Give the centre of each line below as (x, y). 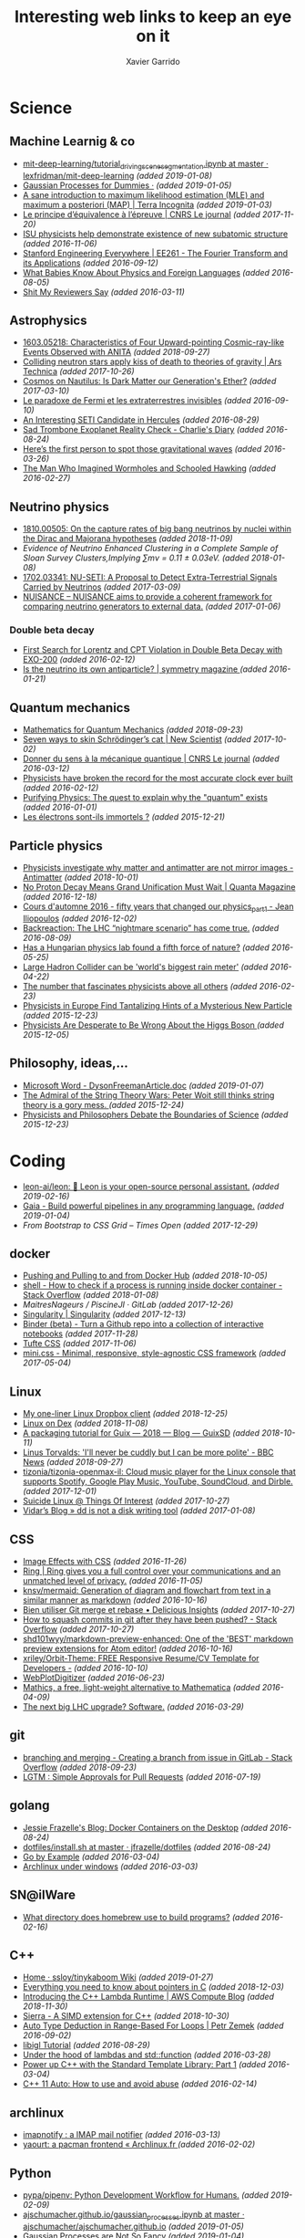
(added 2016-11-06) (60, 243)
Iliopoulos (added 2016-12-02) (80, 918)
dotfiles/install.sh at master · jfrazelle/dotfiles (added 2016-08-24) (147, 1846)
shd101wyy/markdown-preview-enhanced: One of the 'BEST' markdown (158, 1639)
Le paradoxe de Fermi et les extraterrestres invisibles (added (137, 401)
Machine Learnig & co (72, 142)
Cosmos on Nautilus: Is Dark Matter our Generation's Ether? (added (149, 382)
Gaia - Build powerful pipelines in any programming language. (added (153, 1206)
